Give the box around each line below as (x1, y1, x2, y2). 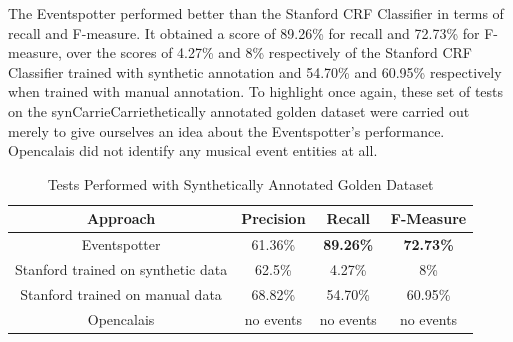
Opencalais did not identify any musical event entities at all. (8, 140, 378, 161)
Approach (86, 208, 156, 229)
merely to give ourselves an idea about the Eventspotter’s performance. (8, 120, 445, 141)
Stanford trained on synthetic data (15, 259, 228, 280)
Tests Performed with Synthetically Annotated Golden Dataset (47, 173, 434, 194)
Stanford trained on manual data (20, 283, 222, 304)
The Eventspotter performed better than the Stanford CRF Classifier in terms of (8, 3, 504, 23)
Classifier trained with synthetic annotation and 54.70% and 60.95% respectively (8, 61, 502, 82)
